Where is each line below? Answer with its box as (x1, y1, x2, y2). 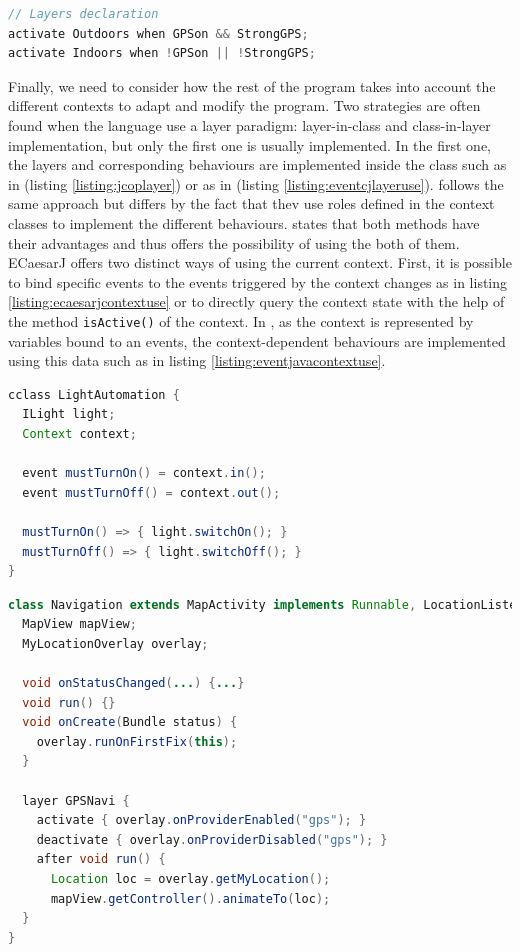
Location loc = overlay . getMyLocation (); (50, 872, 331, 886)
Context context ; (22, 426, 137, 441)
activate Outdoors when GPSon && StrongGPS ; (8, 26, 309, 41)
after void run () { (36, 852, 166, 867)
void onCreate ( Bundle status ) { (22, 715, 238, 730)
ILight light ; (22, 407, 116, 422)
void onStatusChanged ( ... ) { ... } (22, 676, 245, 691)
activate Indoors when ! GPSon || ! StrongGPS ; (8, 46, 316, 61)
